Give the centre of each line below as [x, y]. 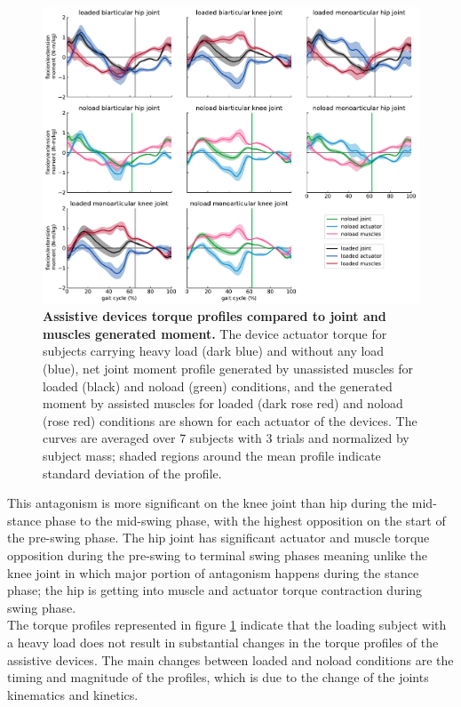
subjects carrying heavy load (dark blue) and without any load [214, 351]
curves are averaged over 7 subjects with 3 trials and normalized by [226, 438]
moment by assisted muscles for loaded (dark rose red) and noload [223, 403]
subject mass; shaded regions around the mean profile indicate [212, 455]
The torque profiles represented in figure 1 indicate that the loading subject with [227, 625]
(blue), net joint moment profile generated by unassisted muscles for [228, 369]
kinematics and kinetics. [73, 694]
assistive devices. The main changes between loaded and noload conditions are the [230, 659]
